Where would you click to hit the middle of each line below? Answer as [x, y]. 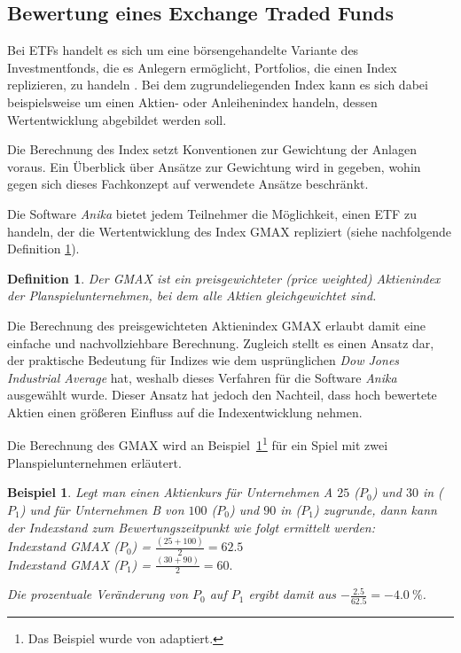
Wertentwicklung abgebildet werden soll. [117, 119]
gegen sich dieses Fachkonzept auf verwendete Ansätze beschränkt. [188, 184]
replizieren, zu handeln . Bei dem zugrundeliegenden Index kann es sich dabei [218, 85]
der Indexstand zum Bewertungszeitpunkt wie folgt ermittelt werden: [191, 527]
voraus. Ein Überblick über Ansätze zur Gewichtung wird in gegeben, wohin [214, 166]
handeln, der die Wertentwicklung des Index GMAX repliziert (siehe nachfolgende [229, 231]
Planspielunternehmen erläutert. [94, 462]
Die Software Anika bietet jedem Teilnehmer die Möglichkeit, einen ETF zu [212, 213]
